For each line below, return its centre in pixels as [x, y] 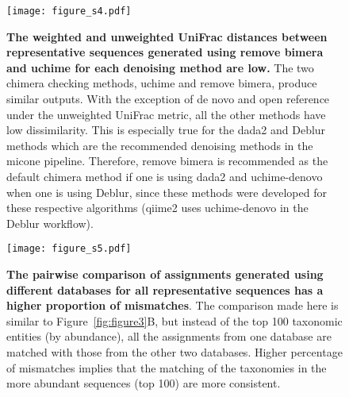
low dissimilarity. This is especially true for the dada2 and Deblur [166, 130]
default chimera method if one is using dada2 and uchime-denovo [165, 176]
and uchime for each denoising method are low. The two [160, 67]
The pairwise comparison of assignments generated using [165, 274]
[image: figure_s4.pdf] [69, 11]
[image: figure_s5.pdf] [69, 249]
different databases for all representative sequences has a [165, 289]
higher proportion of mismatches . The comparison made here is [173, 305]
